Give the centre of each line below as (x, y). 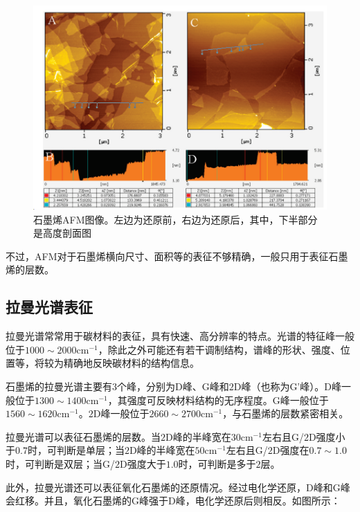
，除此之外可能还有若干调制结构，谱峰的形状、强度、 (219, 349)
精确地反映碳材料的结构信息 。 (131, 363)
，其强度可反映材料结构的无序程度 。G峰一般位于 (218, 400)
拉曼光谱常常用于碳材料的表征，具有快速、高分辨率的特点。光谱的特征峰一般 (180, 336)
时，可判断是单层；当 (76, 450)
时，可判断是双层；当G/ (60, 463)
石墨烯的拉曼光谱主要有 (59, 386)
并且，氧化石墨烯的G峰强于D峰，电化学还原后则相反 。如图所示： (192, 501)
